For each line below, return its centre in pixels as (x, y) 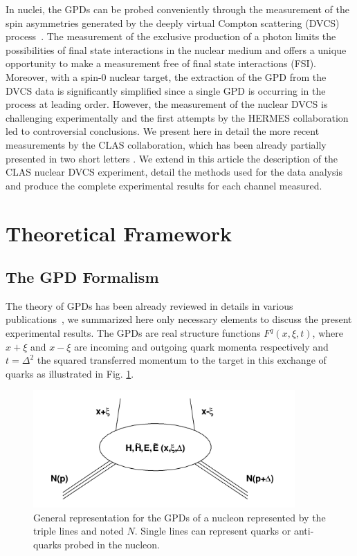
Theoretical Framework (119, 233)
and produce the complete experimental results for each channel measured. (164, 185)
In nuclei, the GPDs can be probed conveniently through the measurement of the (177, 9)
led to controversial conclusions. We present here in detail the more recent (163, 131)
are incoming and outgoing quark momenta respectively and (201, 346)
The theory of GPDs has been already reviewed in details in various (149, 305)
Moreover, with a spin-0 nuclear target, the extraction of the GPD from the (166, 76)
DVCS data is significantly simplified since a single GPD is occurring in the (166, 90)
